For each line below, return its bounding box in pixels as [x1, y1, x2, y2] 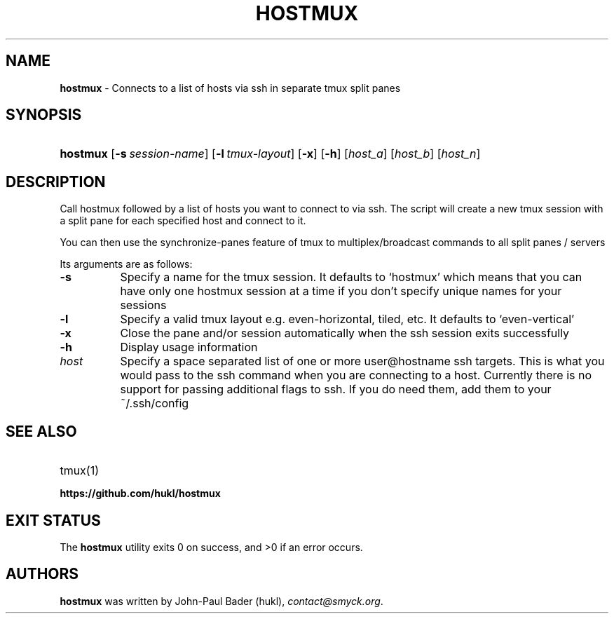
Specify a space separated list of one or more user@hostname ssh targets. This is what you [120, 354, 605, 369]
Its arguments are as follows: [60, 258, 193, 271]
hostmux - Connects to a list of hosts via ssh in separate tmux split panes [60, 81, 401, 94]
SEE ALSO [6, 422, 77, 440]
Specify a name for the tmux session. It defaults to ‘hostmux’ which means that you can [120, 270, 582, 285]
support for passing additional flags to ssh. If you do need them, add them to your [120, 382, 552, 397]
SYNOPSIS [6, 106, 82, 124]
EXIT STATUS [6, 511, 101, 529]
